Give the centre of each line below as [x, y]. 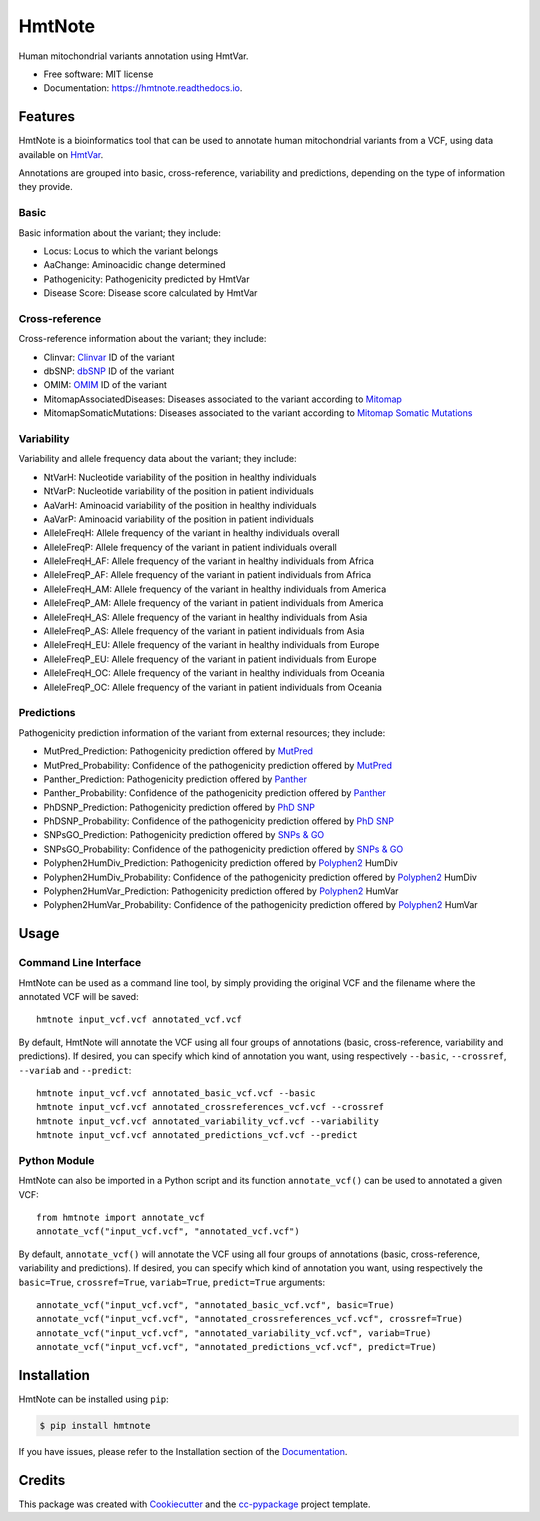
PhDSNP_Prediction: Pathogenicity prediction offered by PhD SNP [179, 807]
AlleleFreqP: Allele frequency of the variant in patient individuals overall [190, 547]
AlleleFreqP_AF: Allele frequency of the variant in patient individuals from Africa [207, 575]
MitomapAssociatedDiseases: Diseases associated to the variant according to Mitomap [222, 399]
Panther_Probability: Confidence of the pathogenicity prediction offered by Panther [215, 793]
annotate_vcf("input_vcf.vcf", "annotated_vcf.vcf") [168, 1231]
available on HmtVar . [61, 154]
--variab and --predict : [75, 1070]
